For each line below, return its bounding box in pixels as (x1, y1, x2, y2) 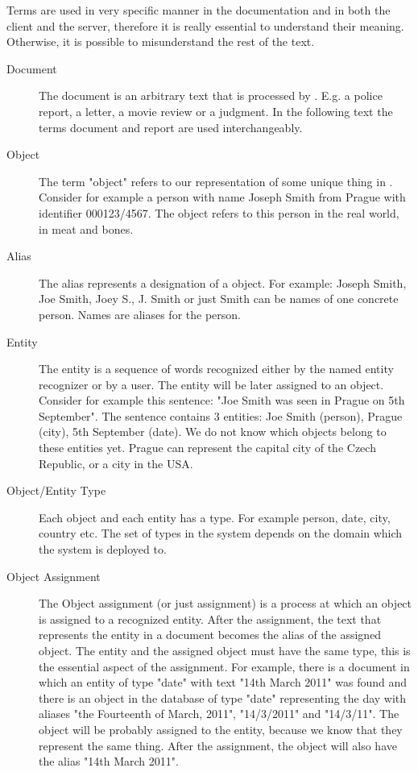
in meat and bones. (39, 220, 134, 237)
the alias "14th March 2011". (39, 753, 179, 770)
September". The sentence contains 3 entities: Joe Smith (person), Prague (39, 407, 403, 424)
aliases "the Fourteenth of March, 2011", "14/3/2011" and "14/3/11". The (39, 705, 399, 722)
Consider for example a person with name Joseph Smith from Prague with (39, 189, 406, 205)
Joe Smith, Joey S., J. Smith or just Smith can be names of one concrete (39, 290, 399, 307)
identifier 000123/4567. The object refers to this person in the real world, (39, 204, 399, 221)
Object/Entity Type (6, 482, 106, 499)
